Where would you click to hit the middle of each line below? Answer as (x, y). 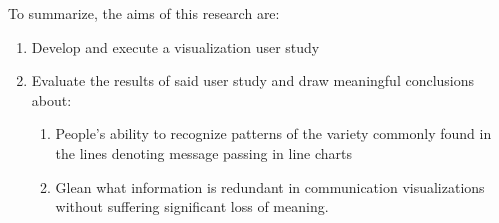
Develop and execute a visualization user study (175, 46)
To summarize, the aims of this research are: (144, 13)
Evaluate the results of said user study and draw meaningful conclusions (253, 80)
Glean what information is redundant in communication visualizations (270, 186)
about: (51, 99)
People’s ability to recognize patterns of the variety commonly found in (273, 133)
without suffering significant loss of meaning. (192, 206)
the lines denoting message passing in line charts (204, 152)
